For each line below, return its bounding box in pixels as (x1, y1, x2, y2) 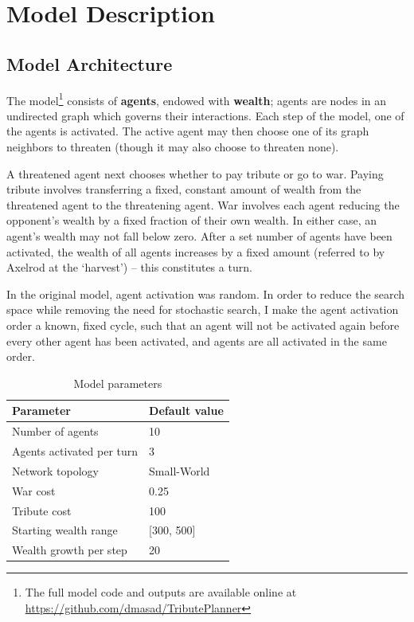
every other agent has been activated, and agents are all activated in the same (6, 332, 387, 349)
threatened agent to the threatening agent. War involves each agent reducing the (6, 196, 400, 213)
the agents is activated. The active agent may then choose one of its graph (6, 123, 369, 139)
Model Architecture (6, 51, 173, 76)
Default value (149, 402, 224, 419)
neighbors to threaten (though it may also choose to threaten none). (6, 139, 339, 155)
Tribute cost (12, 502, 72, 518)
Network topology (12, 462, 99, 479)
